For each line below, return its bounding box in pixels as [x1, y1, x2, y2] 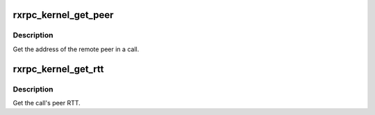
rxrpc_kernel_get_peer [12, 9, 114, 21]
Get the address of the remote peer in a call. [12, 45, 140, 53]
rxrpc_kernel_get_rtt [12, 63, 104, 75]
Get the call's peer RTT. [12, 98, 81, 107]
